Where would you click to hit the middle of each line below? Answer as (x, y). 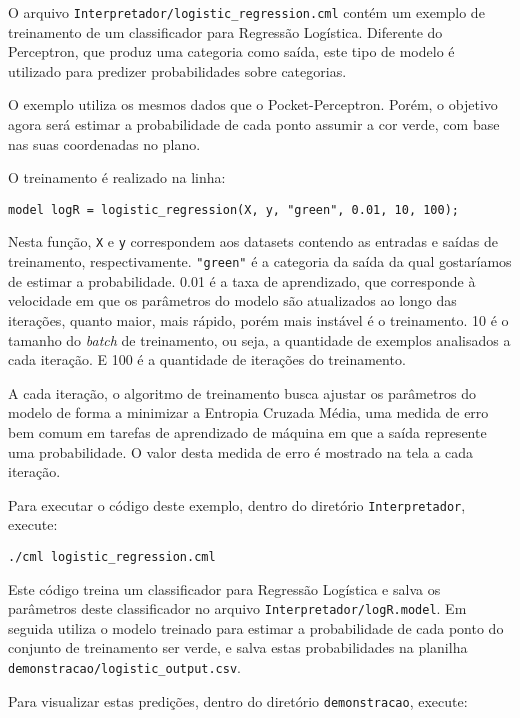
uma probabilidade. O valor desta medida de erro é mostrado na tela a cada (241, 451)
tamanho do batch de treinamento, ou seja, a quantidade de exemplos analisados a (259, 339)
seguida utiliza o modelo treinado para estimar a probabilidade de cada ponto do (256, 627)
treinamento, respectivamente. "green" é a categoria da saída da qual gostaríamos (260, 261)
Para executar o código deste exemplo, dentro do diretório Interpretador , (237, 504)
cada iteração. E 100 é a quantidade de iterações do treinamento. (207, 359)
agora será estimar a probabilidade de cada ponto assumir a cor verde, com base (254, 124)
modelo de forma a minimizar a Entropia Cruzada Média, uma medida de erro (248, 412)
